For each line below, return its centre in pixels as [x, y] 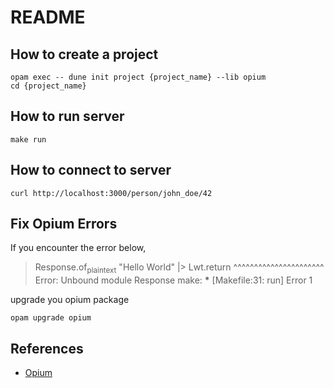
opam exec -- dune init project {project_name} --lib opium [138, 77]
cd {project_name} [48, 86]
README [48, 17]
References [47, 348]
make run [28, 139]
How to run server [67, 116]
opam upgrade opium [51, 318]
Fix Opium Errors [64, 224]
